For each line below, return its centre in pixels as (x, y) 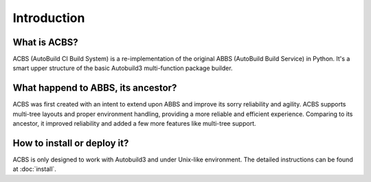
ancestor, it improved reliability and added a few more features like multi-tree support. (134, 124)
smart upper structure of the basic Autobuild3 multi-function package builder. (123, 68)
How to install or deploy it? (71, 143)
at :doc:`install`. (34, 169)
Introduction (49, 18)
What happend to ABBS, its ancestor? (95, 88)
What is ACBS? (45, 42)
